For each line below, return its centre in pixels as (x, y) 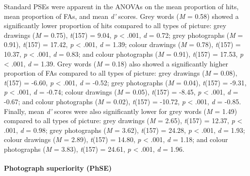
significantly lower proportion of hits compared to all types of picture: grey (115, 25)
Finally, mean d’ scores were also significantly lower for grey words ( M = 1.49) (121, 111)
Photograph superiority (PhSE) (58, 168)
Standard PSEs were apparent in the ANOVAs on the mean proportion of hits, (121, 6)
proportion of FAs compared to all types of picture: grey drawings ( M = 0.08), (121, 73)
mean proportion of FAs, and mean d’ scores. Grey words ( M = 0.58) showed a (121, 16)
